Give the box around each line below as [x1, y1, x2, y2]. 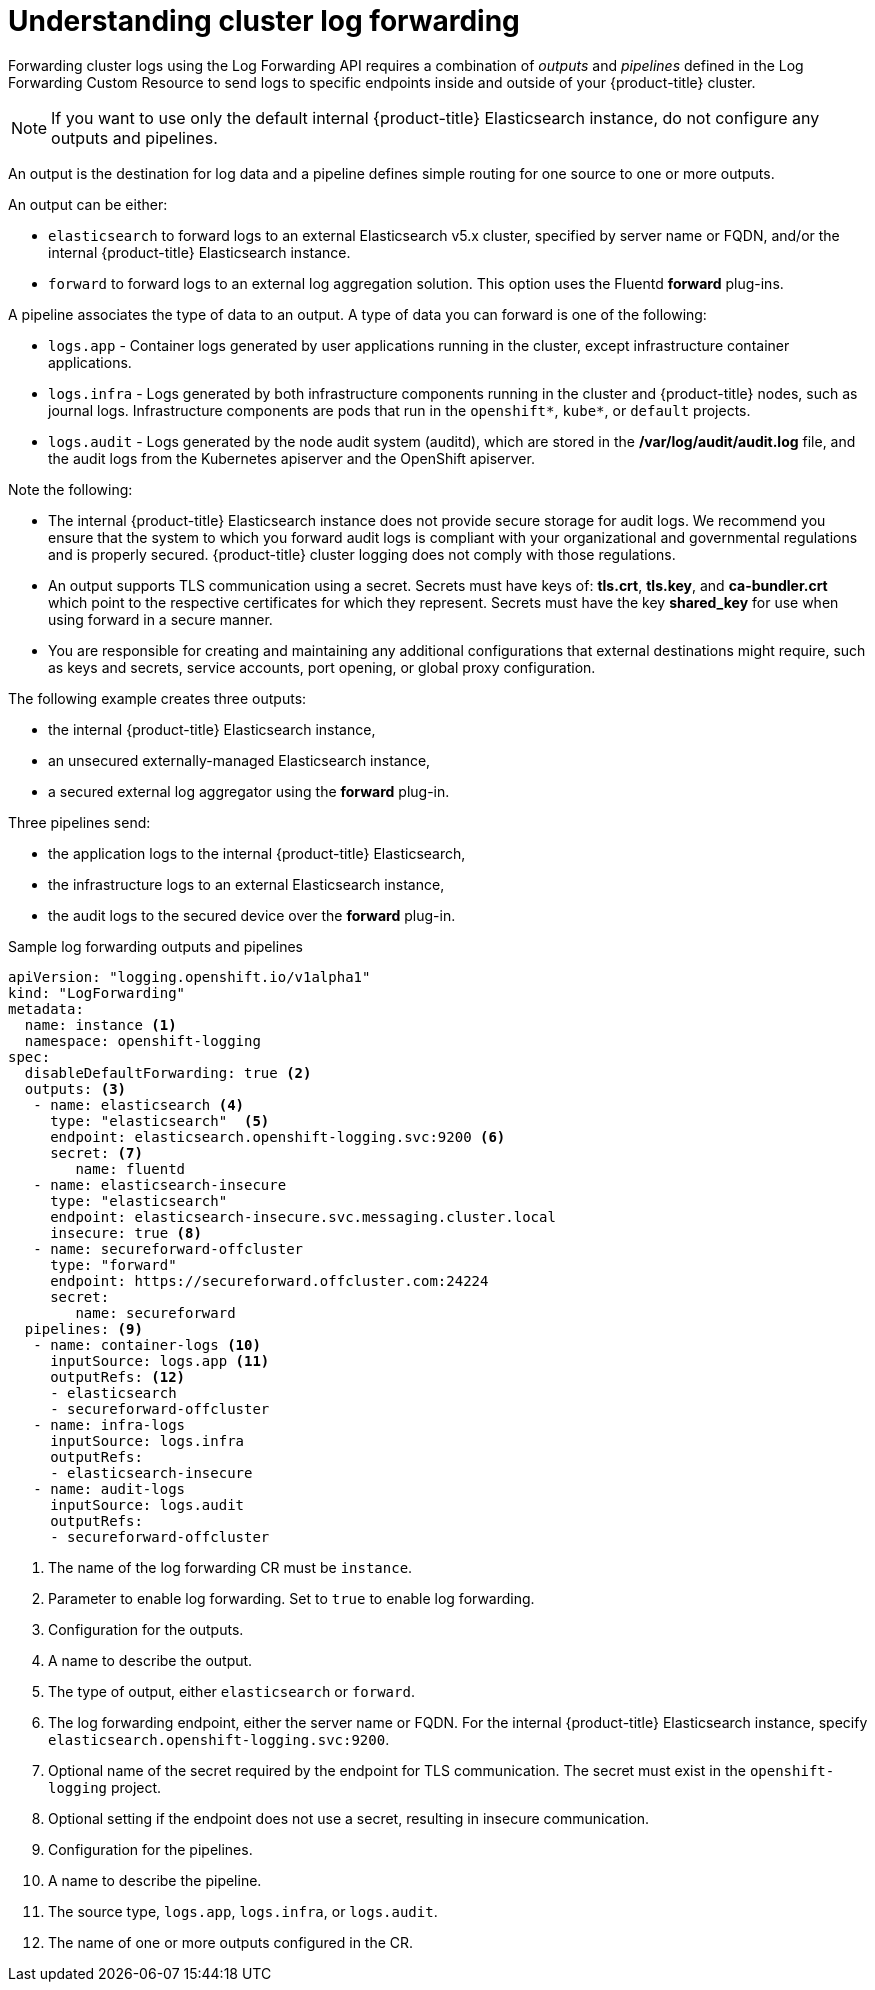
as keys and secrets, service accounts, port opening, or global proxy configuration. [48, 658, 596, 676]
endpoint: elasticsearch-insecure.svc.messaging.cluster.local [50, 1208, 556, 1225]
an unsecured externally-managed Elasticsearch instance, [48, 751, 431, 769]
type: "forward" [50, 1256, 177, 1273]
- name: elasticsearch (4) [33, 1096, 245, 1113]
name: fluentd [75, 1160, 186, 1177]
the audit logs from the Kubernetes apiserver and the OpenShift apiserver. [48, 449, 535, 467]
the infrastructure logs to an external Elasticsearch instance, [48, 875, 445, 893]
